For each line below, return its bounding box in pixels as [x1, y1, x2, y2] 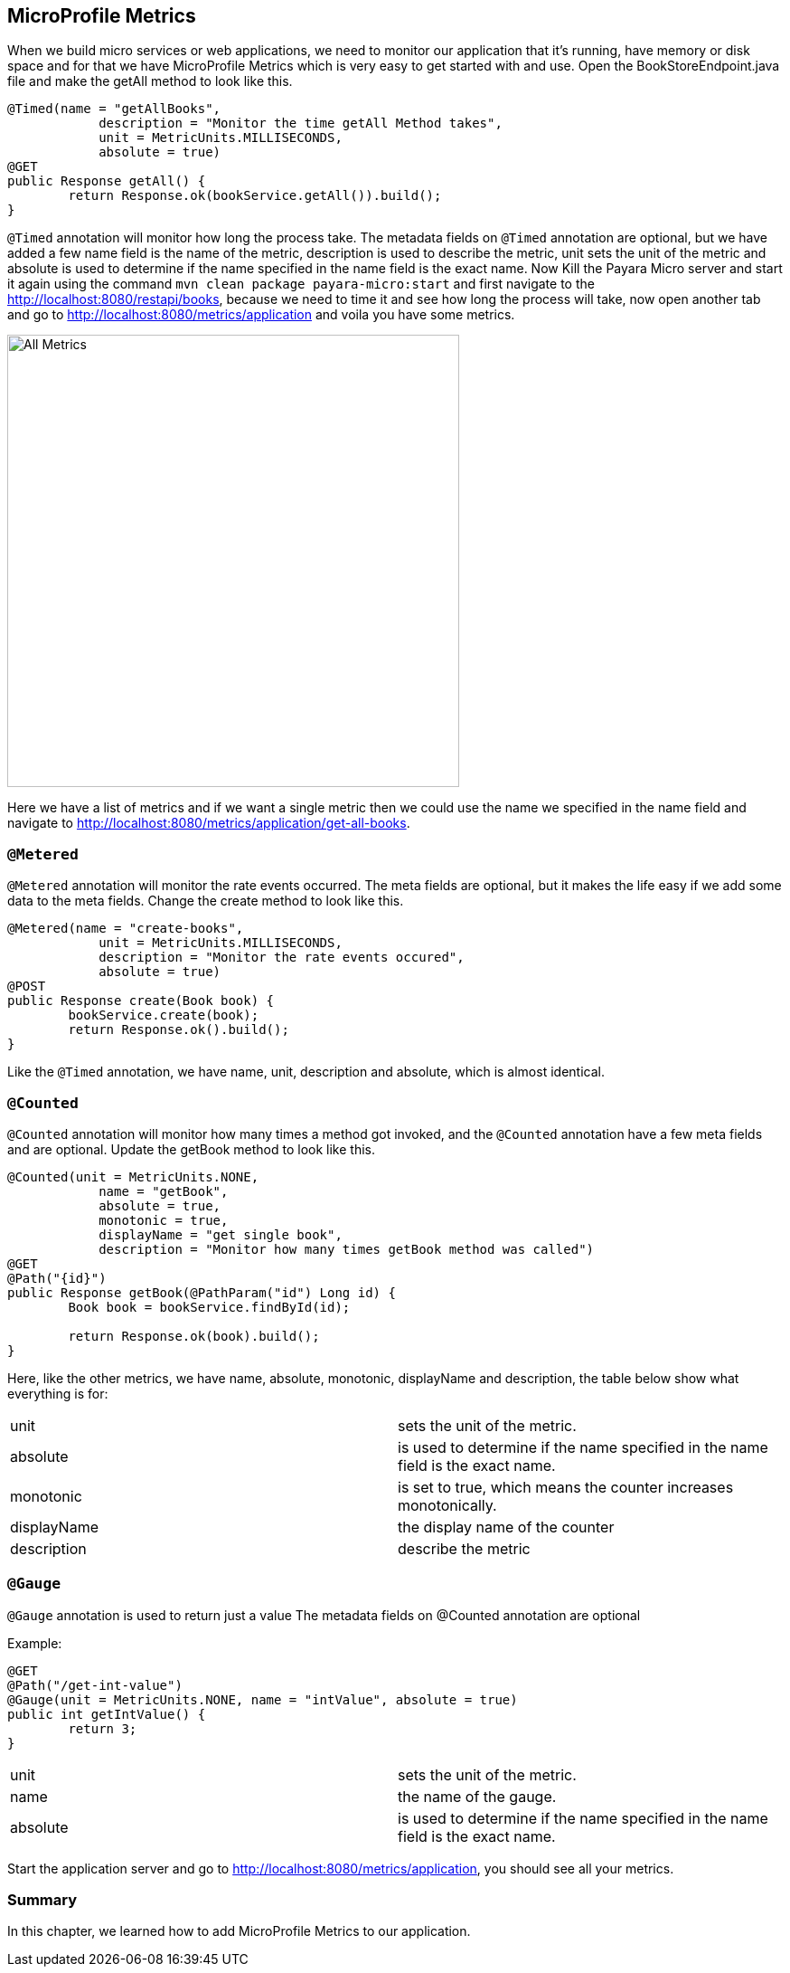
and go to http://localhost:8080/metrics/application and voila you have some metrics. [7, 307, 515, 323]
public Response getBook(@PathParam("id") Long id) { [7, 1285, 396, 1300]
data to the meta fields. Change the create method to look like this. [7, 893, 404, 909]
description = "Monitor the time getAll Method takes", [99, 116, 503, 131]
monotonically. [398, 1495, 497, 1514]
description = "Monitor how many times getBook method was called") [99, 1241, 595, 1257]
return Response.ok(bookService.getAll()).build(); [68, 188, 442, 204]
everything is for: [7, 1385, 108, 1401]
